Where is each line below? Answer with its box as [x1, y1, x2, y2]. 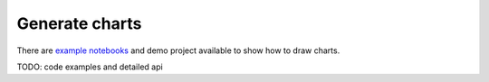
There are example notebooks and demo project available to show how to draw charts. [16, 45, 340, 56]
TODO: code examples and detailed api [16, 61, 163, 72]
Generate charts [16, 14, 142, 33]
